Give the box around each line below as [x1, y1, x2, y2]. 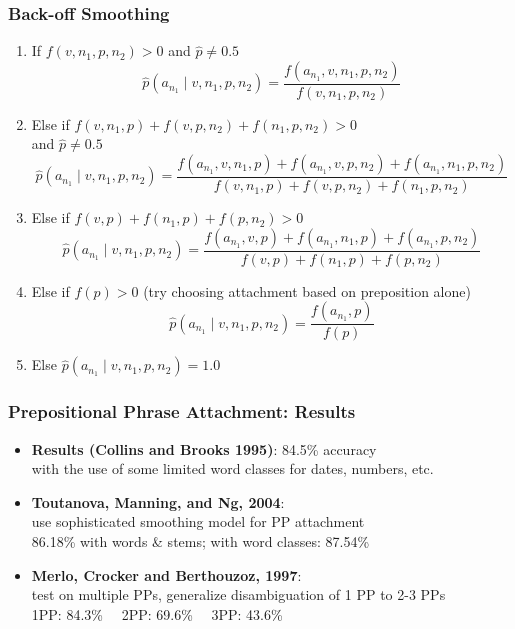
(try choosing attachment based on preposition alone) [143, 280, 471, 301]
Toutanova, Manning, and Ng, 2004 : [31, 491, 285, 512]
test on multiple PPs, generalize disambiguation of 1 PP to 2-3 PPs [31, 584, 446, 605]
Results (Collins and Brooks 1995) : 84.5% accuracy [31, 438, 377, 459]
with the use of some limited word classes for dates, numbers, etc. [31, 458, 434, 479]
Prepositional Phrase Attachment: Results [8, 399, 356, 424]
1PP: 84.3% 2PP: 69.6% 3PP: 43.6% [31, 603, 283, 624]
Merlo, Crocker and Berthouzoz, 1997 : [31, 564, 302, 585]
